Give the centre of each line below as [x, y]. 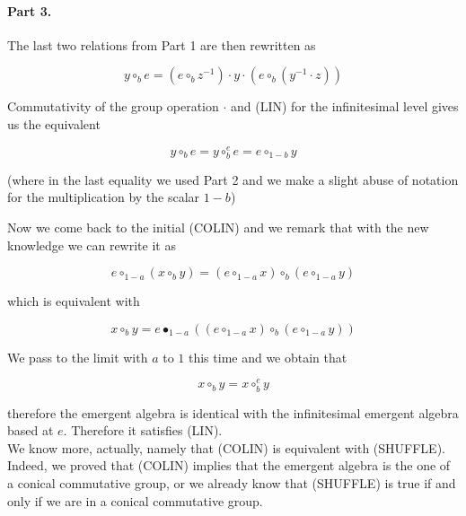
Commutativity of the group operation [113, 106]
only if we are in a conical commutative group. [135, 500]
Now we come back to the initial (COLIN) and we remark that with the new [218, 227]
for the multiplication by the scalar [104, 197]
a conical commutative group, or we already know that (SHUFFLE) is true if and [232, 482]
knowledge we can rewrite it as [92, 245]
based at [31, 430]
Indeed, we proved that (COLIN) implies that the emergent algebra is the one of [229, 465]
